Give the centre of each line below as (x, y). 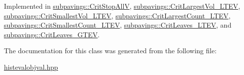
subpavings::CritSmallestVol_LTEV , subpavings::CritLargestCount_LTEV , (117, 15)
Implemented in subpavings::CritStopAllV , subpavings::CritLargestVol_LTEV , (122, 6)
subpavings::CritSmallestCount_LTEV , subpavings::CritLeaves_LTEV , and (118, 25)
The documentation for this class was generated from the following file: (110, 51)
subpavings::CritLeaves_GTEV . (52, 34)
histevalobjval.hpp (31, 67)
